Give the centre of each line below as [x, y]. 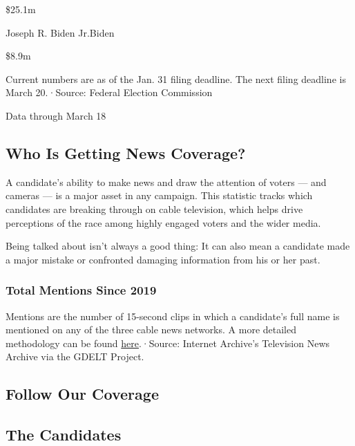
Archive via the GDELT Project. [75, 356]
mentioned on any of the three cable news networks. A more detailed [151, 329]
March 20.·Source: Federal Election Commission [109, 92]
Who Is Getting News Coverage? [126, 152]
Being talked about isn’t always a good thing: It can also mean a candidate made [178, 246]
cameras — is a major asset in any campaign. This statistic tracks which [159, 195]
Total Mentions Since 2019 [81, 290]
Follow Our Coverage [82, 394]
